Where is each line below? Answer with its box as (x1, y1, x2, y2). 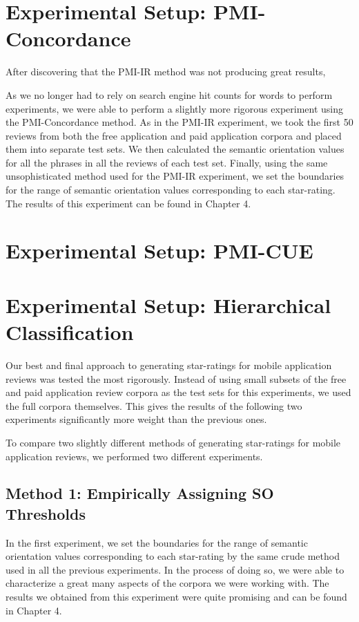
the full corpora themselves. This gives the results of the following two (6, 398, 302, 413)
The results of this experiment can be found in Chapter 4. (6, 196, 251, 210)
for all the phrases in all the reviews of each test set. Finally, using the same (6, 155, 328, 169)
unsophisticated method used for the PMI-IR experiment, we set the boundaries (6, 169, 345, 183)
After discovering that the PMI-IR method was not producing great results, (6, 64, 326, 79)
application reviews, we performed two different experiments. (6, 449, 263, 463)
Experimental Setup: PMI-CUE (6, 236, 313, 265)
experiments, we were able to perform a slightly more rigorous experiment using (6, 101, 344, 115)
